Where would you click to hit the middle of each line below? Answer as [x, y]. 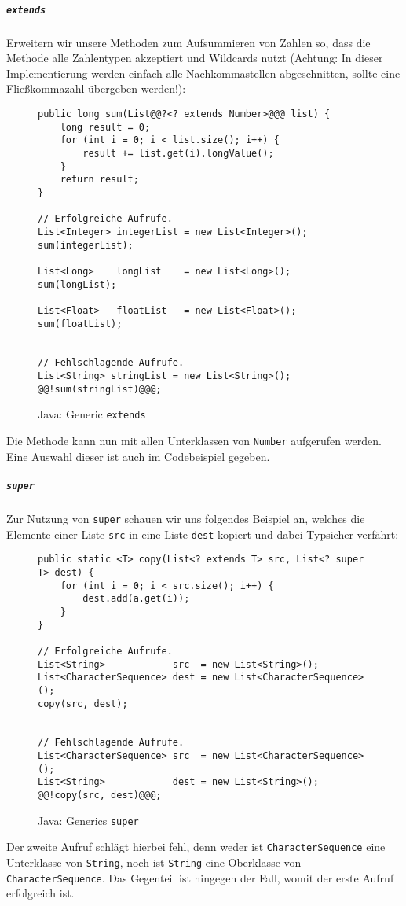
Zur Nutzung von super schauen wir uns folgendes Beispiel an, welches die [186, 518]
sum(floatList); [80, 324]
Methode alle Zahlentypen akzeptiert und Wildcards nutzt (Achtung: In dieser [195, 58]
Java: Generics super [88, 820]
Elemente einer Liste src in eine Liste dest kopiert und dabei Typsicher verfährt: [203, 534]
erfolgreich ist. [40, 893]
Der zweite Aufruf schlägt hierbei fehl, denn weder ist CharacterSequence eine [196, 847]
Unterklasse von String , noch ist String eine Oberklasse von [154, 862]
